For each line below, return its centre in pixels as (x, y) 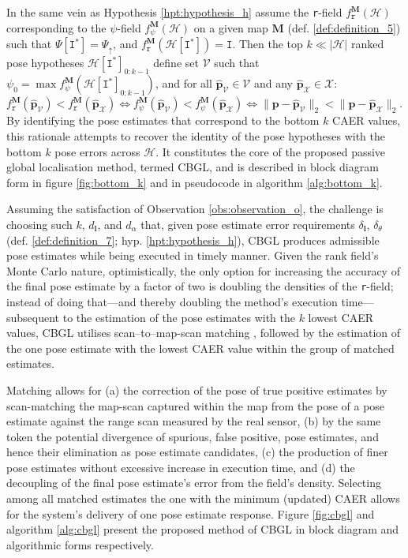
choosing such (39, 224)
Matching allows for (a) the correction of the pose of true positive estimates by (197, 389)
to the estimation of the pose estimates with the (179, 317)
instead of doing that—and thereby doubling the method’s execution (172, 301)
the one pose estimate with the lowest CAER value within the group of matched (200, 348)
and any (273, 83)
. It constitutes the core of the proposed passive (271, 151)
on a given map (231, 27)
